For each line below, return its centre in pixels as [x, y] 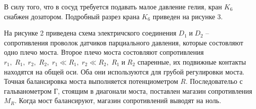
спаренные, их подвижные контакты [192, 61]
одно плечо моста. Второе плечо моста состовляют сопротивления [104, 52]
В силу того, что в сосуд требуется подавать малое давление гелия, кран [113, 6]
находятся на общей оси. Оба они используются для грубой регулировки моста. [124, 71]
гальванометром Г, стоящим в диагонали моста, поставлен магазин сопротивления [128, 91]
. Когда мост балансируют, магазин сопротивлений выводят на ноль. [118, 100]
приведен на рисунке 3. [188, 16]
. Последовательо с [214, 81]
